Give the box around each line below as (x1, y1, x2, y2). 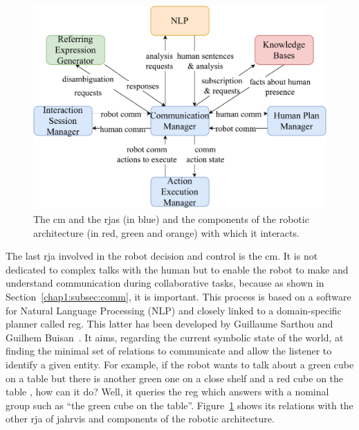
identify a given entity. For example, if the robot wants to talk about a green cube (6, 357, 354, 371)
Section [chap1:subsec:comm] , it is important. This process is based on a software (6, 289, 351, 303)
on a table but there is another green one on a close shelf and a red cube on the (6, 370, 344, 385)
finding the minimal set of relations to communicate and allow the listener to (6, 343, 332, 358)
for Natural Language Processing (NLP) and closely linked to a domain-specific (6, 303, 342, 317)
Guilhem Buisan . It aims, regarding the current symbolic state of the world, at (6, 330, 344, 344)
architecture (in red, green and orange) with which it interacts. (33, 225, 300, 240)
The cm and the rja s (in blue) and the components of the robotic (33, 211, 309, 226)
